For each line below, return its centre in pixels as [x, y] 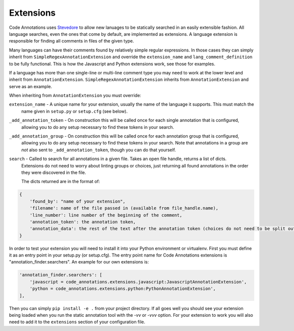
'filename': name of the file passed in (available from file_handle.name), [124, 208]
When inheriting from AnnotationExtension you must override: [75, 95]
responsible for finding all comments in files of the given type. [72, 41]
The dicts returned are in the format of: [61, 182]
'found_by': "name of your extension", [78, 201]
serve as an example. [31, 86]
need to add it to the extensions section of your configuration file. [77, 322]
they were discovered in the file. [54, 172]
